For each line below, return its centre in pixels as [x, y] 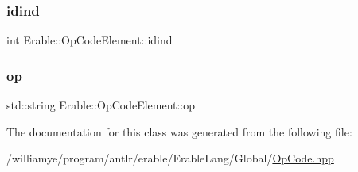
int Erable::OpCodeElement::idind [89, 40]
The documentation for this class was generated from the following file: [179, 131]
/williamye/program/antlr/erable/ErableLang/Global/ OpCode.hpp [170, 158]
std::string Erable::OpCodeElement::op [101, 105]
